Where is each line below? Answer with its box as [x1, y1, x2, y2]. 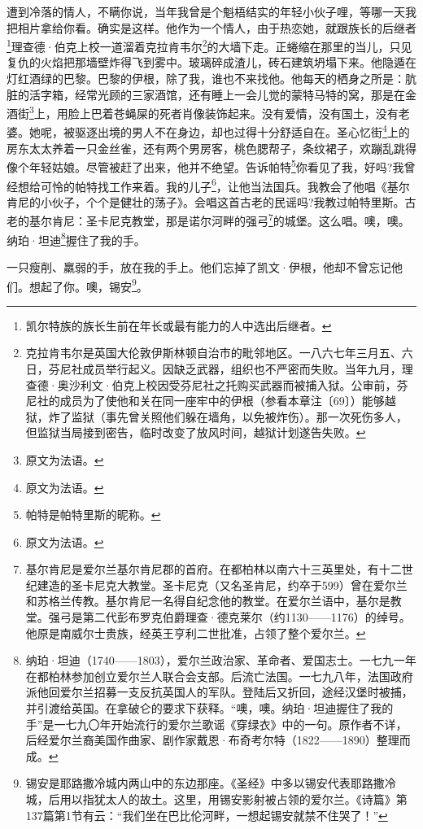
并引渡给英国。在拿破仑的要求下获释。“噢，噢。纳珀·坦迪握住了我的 [25, 700, 394, 717]
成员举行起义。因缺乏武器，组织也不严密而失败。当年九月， [82, 360, 402, 377]
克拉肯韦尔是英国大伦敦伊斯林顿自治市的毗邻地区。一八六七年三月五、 [25, 344, 402, 361]
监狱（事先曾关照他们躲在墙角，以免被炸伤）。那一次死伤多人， [71, 408, 408, 425]
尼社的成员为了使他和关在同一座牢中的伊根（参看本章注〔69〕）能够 [25, 392, 385, 409]
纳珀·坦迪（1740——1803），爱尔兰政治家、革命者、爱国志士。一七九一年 [25, 652, 416, 669]
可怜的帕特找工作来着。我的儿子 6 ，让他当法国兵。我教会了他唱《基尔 [40, 175, 410, 194]
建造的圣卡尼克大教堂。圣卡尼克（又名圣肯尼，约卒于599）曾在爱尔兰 [37, 576, 408, 593]
